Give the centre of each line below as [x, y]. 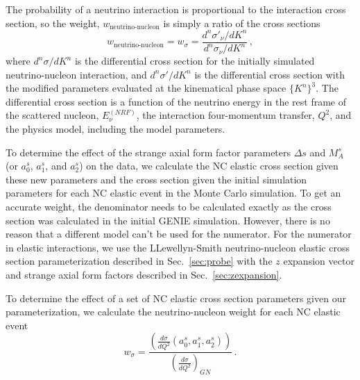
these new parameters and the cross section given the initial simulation [156, 179]
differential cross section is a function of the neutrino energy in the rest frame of [176, 101]
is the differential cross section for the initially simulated [195, 61]
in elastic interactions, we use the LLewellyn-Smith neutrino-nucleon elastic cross [178, 247]
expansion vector [319, 261]
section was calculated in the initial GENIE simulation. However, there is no [168, 220]
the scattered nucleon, [52, 115]
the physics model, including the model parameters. [115, 129]
